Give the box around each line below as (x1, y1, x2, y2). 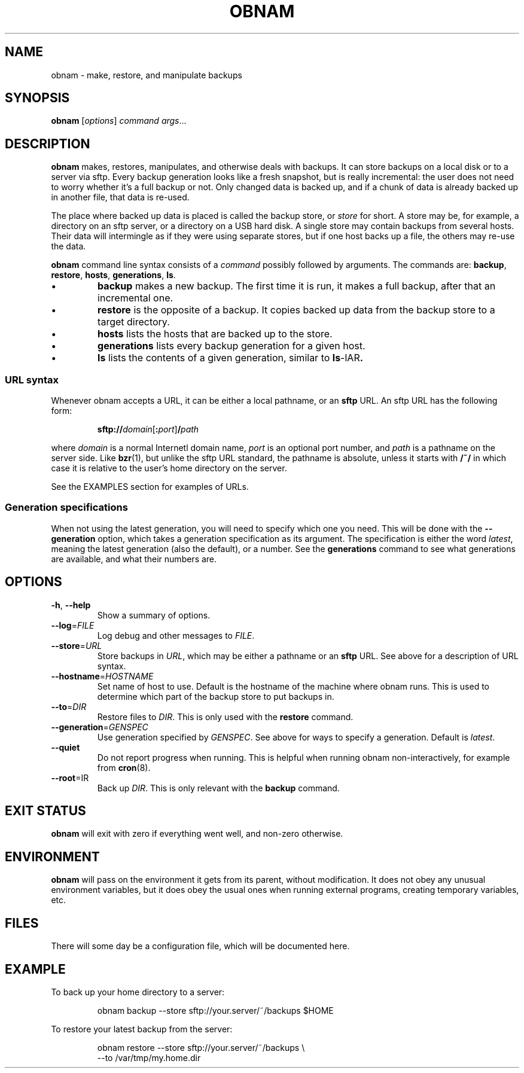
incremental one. (98, 292, 173, 304)
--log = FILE (51, 620, 95, 630)
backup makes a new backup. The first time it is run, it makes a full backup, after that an (98, 280, 496, 292)
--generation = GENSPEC (51, 721, 148, 732)
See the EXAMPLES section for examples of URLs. (51, 481, 249, 492)
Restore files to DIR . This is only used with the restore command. (97, 711, 354, 722)
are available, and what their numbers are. (51, 553, 217, 564)
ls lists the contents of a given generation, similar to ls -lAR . (98, 352, 364, 364)
